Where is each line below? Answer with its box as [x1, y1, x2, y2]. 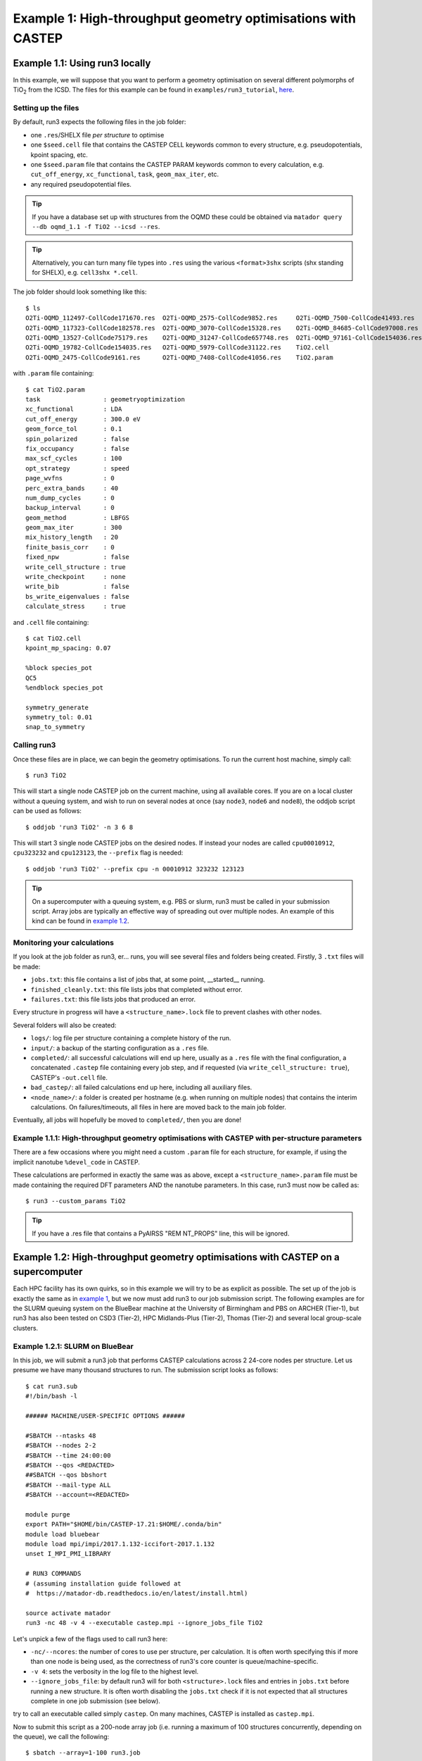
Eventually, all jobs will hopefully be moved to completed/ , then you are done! [13, 1116, 242, 1124]
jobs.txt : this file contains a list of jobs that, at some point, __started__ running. [30, 976, 265, 984]
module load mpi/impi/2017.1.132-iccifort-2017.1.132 [25, 1540, 215, 1548]
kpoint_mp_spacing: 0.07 [25, 645, 111, 652]
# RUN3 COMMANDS [25, 1569, 82, 1578]
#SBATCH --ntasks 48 [25, 1431, 96, 1440]
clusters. [13, 1324, 39, 1332]
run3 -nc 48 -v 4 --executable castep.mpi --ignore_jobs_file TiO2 [25, 1619, 263, 1627]
